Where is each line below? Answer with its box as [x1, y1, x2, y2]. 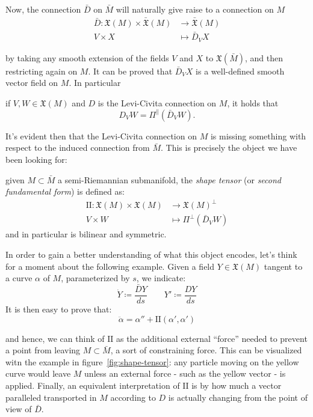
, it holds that [227, 96, 279, 109]
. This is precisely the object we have [160, 141, 297, 154]
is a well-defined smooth [196, 64, 285, 77]
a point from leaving [5, 344, 81, 356]
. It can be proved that [88, 64, 173, 77]
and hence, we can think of [5, 332, 105, 344]
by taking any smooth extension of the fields [5, 51, 169, 64]
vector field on [5, 76, 58, 89]
